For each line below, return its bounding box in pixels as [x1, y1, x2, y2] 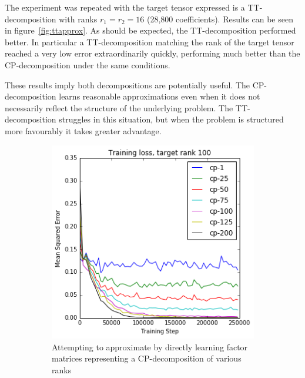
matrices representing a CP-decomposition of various [52, 352, 242, 364]
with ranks [59, 12, 98, 25]
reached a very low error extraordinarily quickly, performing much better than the [5, 47, 300, 59]
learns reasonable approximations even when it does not [59, 90, 260, 102]
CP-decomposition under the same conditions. [5, 58, 170, 71]
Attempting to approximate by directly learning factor [52, 340, 248, 353]
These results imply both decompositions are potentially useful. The [5, 78, 250, 91]
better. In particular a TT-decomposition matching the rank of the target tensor [5, 35, 294, 48]
